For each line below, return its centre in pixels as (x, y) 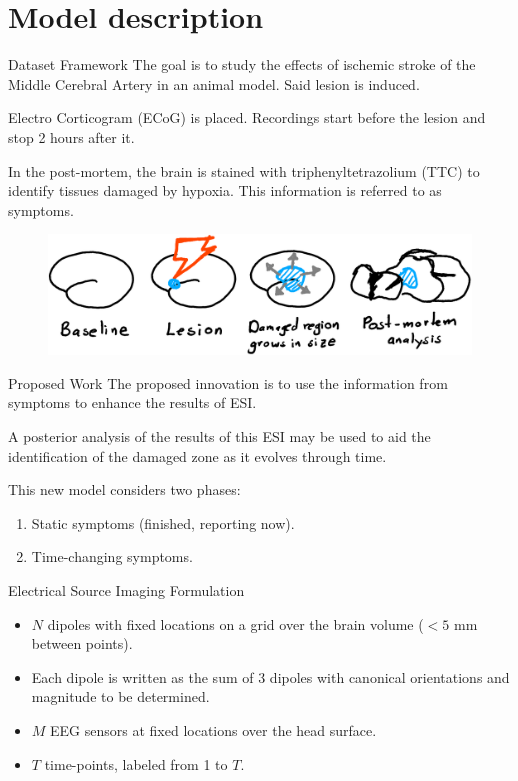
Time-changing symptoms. (112, 556)
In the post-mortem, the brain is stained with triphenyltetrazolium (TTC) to (244, 170)
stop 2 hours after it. (71, 136)
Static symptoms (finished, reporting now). (163, 522)
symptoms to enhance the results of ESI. (132, 402)
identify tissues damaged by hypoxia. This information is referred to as (225, 190)
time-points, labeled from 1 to (136, 763)
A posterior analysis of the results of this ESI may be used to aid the (219, 435)
